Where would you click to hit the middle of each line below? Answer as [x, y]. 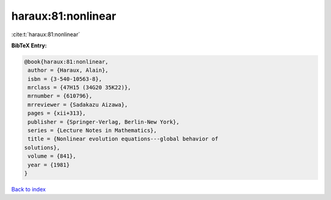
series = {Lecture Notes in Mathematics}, [93, 131]
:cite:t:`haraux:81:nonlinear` [46, 34]
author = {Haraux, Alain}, [68, 70]
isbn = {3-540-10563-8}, [65, 79]
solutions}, [42, 148]
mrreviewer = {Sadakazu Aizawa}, [78, 105]
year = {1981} [49, 165]
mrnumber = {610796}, [60, 96]
